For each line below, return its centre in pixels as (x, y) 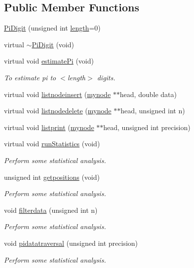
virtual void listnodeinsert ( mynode (58, 94)
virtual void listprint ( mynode (49, 127)
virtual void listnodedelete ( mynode (58, 111)
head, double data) (148, 94)
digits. (106, 77)
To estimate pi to (30, 77)
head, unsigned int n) (153, 111)
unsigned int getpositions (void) (52, 177)
